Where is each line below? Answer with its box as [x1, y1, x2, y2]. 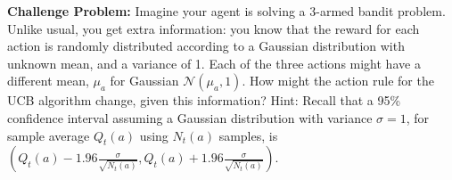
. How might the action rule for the [242, 71, 434, 90]
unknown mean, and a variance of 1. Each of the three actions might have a [7, 53, 421, 72]
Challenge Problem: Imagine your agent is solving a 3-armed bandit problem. [7, 2, 446, 20]
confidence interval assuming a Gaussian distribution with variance [7, 108, 373, 127]
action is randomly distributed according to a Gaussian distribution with [7, 37, 405, 55]
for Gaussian [110, 71, 179, 90]
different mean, [7, 71, 89, 90]
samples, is [218, 126, 278, 144]
